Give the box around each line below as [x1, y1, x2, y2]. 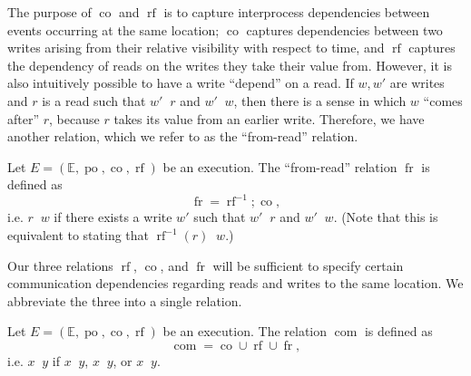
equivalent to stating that [7, 226, 150, 245]
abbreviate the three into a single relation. [7, 291, 242, 310]
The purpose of [7, 3, 92, 21]
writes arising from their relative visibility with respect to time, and [7, 38, 385, 57]
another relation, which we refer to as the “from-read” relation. [7, 127, 358, 146]
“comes [423, 91, 463, 110]
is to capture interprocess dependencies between [163, 3, 430, 21]
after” [7, 109, 40, 128]
